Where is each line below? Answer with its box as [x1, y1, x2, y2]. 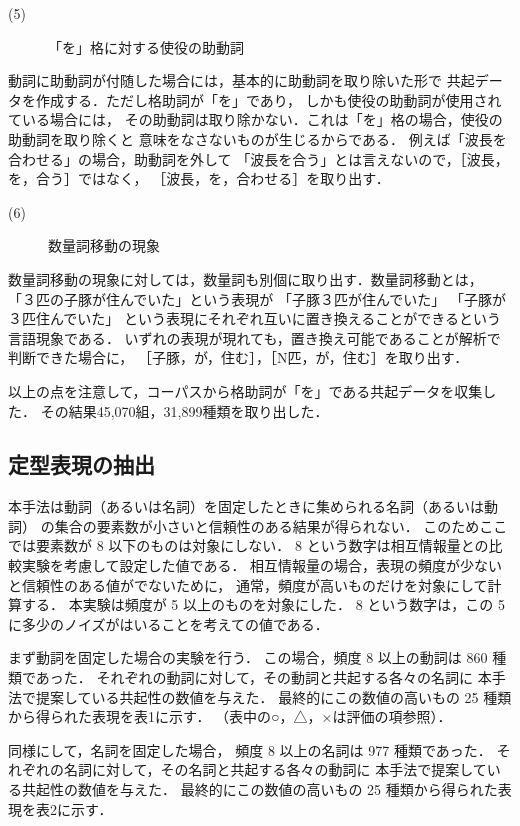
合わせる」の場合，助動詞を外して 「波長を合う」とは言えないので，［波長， [8, 148, 509, 169]
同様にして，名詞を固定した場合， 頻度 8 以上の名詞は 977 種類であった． [8, 739, 492, 760]
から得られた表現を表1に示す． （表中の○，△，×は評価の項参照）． [8, 706, 452, 727]
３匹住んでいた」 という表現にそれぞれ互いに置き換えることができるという [8, 308, 501, 329]
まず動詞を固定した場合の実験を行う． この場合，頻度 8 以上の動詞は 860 [8, 647, 488, 668]
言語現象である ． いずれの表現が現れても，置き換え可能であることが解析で [8, 327, 501, 348]
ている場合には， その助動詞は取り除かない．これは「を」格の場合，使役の [8, 109, 503, 130]
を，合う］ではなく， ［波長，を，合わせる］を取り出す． [8, 168, 390, 189]
